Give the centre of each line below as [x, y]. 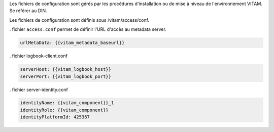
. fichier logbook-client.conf [39, 56]
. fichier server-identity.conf [39, 90]
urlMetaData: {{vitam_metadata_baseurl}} [72, 43]
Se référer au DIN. [28, 11]
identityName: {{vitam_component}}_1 [67, 103]
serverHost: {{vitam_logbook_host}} [66, 69]
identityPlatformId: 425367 [55, 117]
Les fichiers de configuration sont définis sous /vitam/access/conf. [79, 20]
